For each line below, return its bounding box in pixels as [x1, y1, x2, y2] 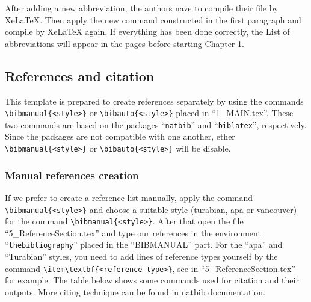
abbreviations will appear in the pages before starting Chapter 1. [5, 37, 244, 49]
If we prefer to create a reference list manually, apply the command [5, 191, 253, 203]
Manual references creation [5, 167, 139, 182]
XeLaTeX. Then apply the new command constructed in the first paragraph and [5, 13, 301, 26]
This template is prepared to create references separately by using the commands [5, 94, 304, 107]
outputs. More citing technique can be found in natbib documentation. [5, 285, 266, 298]
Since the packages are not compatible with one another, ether [5, 130, 235, 143]
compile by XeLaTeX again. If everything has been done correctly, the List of [5, 25, 290, 38]
